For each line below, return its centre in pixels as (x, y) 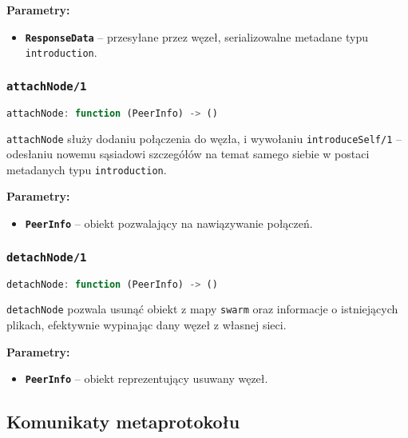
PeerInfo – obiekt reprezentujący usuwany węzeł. (147, 378)
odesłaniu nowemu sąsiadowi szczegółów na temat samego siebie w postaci (188, 154)
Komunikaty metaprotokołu (123, 422)
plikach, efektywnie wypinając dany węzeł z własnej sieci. (147, 325)
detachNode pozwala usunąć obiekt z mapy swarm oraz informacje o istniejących (202, 309)
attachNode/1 (47, 86)
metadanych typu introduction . (87, 169)
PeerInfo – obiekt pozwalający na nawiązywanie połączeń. (169, 223)
